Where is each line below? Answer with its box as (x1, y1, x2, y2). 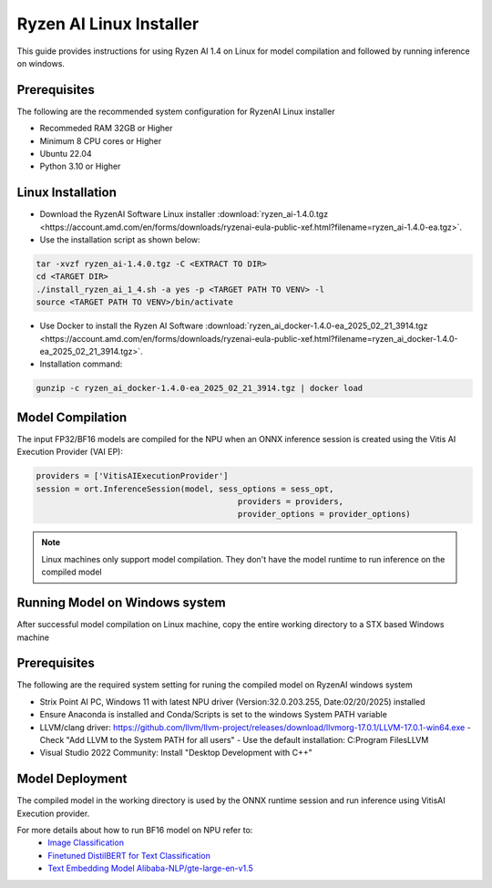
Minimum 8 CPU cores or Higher (39, 135, 162, 146)
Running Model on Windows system (16, 595, 227, 611)
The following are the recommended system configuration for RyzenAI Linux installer (16, 106, 335, 117)
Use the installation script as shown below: (39, 234, 200, 245)
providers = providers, (237, 497, 344, 507)
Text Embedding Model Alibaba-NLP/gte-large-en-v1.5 (47, 862, 254, 874)
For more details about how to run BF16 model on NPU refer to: (16, 825, 253, 836)
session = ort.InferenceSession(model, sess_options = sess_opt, (36, 483, 334, 494)
